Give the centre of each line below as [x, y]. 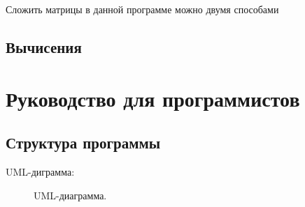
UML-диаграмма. [70, 195]
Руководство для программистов [153, 98]
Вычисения [44, 46]
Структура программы [83, 143]
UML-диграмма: [40, 171]
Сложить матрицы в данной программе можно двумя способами [142, 9]
